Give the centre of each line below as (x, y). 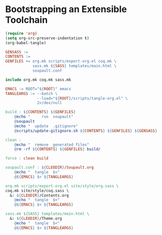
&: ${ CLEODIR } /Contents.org (39, 195)
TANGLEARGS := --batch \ (31, 94)
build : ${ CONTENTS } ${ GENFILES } (40, 112)
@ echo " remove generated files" (52, 145)
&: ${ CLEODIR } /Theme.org (36, 219)
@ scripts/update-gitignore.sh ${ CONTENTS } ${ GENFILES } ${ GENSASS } (86, 131)
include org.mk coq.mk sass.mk (38, 80)
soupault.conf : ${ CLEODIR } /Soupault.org (50, 167)
